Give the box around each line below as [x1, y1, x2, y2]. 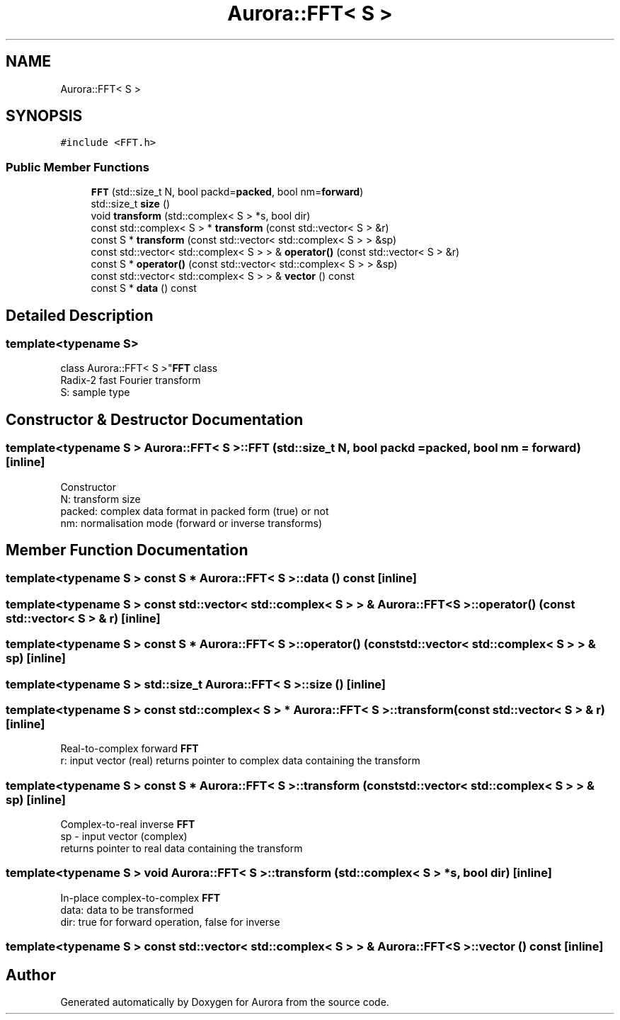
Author [6, 965, 56, 984]
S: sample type [60, 386, 130, 399]
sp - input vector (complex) [60, 830, 188, 843]
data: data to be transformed [60, 903, 194, 916]
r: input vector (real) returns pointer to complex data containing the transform [60, 754, 420, 767]
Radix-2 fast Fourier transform [60, 374, 201, 387]
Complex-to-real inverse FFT [60, 818, 195, 831]
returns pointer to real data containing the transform [60, 842, 303, 855]
